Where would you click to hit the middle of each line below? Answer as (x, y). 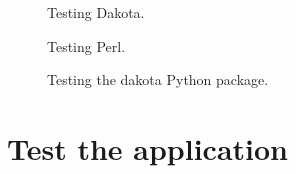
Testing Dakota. (96, 12)
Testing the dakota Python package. (158, 79)
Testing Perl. (86, 45)
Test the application (148, 147)
